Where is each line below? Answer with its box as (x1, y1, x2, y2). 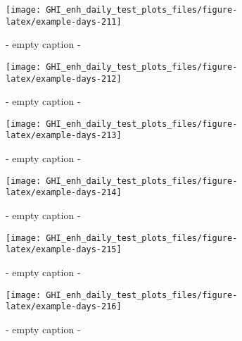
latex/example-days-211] (6, 16, 122, 27)
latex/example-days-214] (6, 187, 122, 198)
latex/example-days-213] (6, 130, 122, 141)
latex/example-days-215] (6, 244, 122, 255)
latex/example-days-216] (6, 302, 122, 312)
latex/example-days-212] (6, 73, 122, 84)
